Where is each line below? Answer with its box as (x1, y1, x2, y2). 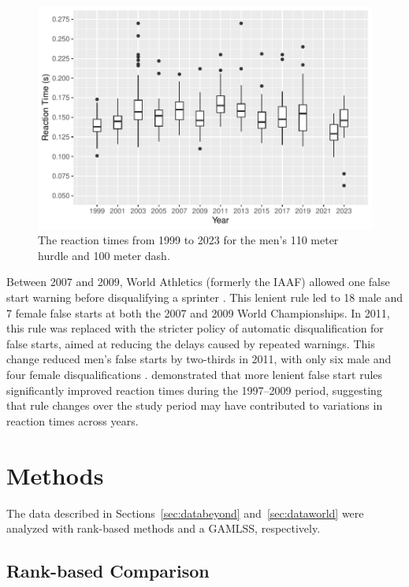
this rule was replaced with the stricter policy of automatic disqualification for (6, 320, 384, 336)
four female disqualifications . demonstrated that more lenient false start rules (6, 366, 383, 382)
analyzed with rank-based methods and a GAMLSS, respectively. (6, 520, 321, 537)
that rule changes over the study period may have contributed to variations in (6, 397, 383, 414)
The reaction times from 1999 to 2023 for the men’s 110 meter (38, 232, 339, 248)
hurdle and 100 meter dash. (38, 247, 170, 263)
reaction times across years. (6, 412, 139, 429)
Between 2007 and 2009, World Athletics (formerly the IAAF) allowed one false (6, 273, 390, 290)
